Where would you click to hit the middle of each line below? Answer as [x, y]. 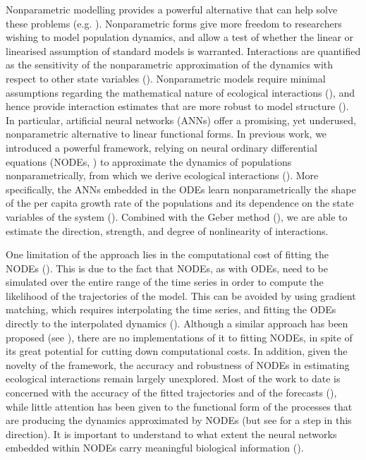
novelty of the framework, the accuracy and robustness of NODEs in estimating [178, 364]
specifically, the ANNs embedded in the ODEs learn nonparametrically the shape [181, 189]
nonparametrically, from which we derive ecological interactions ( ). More [162, 175]
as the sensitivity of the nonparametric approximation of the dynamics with [170, 65]
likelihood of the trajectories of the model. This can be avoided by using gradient [181, 295]
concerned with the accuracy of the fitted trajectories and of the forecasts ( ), [171, 393]
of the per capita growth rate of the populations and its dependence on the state [180, 203]
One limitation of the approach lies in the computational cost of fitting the [167, 254]
